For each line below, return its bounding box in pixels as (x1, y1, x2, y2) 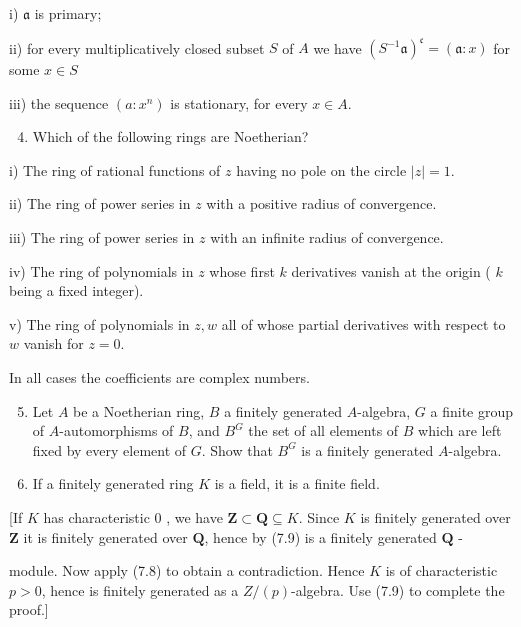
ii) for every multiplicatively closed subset (9, 37, 265, 58)
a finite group (430, 400, 514, 421)
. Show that (201, 439, 273, 460)
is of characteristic (385, 560, 498, 581)
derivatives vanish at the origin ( (291, 260, 491, 281)
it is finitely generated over (23, 526, 188, 547)
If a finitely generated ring (32, 473, 194, 494)
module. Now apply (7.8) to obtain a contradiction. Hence (9, 560, 365, 581)
